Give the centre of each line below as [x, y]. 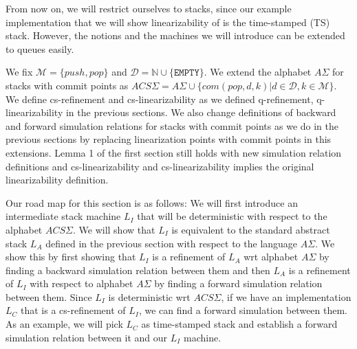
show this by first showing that [71, 257]
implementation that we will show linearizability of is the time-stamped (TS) [168, 22]
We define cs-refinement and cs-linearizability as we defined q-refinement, [160, 99]
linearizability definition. [57, 180]
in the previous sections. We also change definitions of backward [201, 112]
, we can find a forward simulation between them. [243, 310]
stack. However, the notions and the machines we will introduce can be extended [175, 35]
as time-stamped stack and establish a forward [239, 324]
